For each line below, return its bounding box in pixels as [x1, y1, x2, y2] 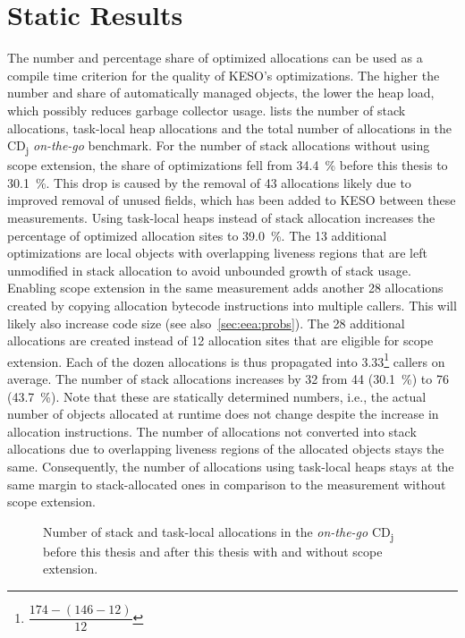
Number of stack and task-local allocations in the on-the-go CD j [43, 522, 394, 543]
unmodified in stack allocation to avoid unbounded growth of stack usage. [7, 260, 411, 279]
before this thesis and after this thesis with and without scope [43, 541, 383, 560]
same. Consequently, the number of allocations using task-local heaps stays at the [7, 456, 454, 475]
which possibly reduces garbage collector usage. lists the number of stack [7, 100, 406, 119]
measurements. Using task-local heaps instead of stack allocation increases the [7, 208, 435, 226]
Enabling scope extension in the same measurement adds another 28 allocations [7, 278, 444, 297]
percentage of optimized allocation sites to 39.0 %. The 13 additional [7, 225, 387, 244]
